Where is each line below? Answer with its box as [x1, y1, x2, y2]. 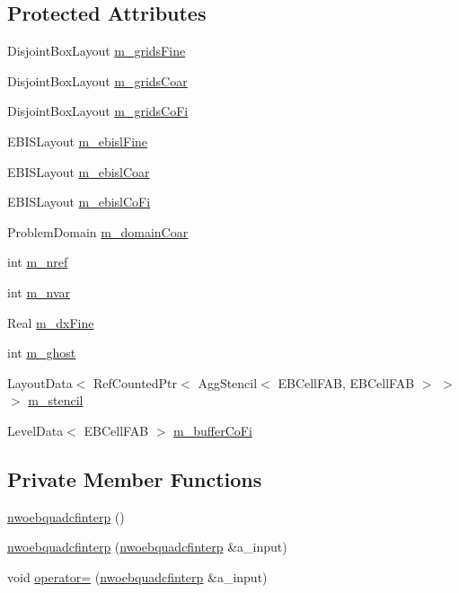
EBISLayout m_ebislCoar [7, 162, 150, 181]
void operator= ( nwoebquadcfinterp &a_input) [7, 567, 268, 586]
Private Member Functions [7, 465, 262, 492]
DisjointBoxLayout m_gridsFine [7, 41, 186, 60]
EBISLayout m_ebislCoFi [7, 192, 151, 211]
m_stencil [28, 391, 84, 410]
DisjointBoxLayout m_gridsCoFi [7, 102, 189, 120]
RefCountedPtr [93, 373, 178, 392]
